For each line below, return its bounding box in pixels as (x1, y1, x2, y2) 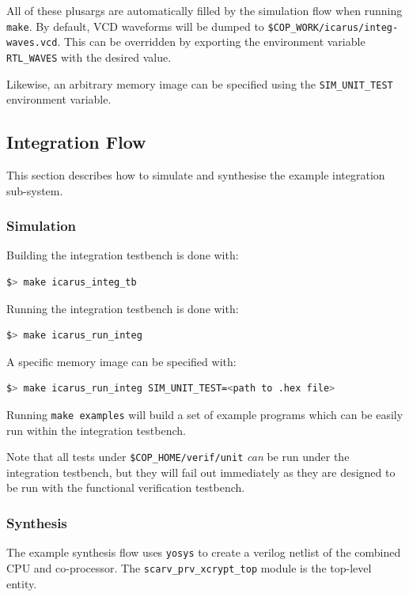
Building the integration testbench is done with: (6, 247, 239, 263)
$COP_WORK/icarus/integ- (267, 21, 399, 33)
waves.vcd (6, 37, 58, 49)
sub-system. (6, 182, 63, 198)
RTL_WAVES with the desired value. (6, 48, 172, 65)
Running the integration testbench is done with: (6, 300, 239, 316)
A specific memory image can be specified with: (6, 353, 237, 369)
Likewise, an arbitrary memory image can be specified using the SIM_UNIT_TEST (6, 75, 393, 92)
